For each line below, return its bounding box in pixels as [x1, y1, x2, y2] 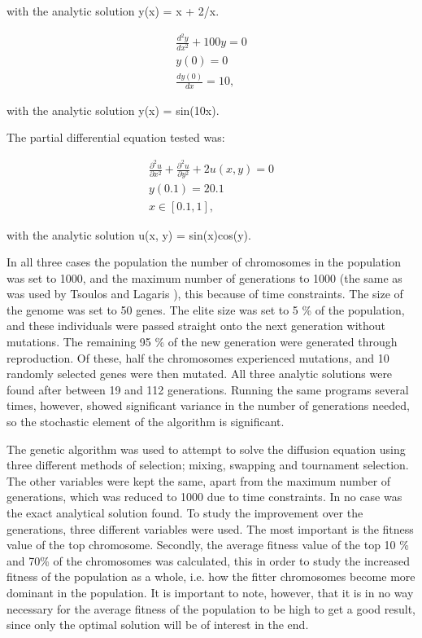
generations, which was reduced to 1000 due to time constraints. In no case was [7, 488, 402, 505]
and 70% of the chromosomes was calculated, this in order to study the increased [7, 552, 411, 569]
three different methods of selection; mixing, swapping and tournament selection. [7, 456, 409, 473]
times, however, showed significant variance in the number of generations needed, [7, 397, 410, 414]
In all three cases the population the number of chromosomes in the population [7, 253, 401, 271]
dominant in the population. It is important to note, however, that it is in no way [7, 583, 414, 601]
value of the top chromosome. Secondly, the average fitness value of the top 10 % [7, 536, 409, 553]
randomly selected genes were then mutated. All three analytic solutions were [7, 365, 393, 382]
